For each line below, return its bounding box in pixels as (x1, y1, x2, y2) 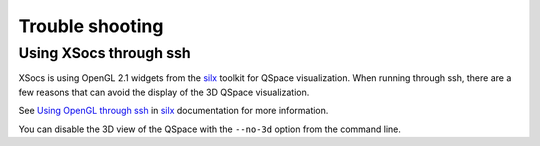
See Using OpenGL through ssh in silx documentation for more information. (18, 105, 329, 117)
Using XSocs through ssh (18, 44, 191, 62)
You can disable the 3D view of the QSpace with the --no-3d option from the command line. (18, 123, 402, 135)
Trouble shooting (18, 15, 164, 37)
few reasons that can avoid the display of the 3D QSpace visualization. (18, 86, 310, 98)
